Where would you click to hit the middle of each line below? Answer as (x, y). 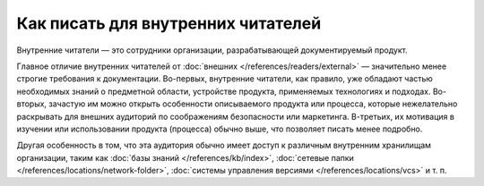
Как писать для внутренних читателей (169, 23)
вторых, (32, 104)
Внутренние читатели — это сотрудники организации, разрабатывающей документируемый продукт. (212, 50)
